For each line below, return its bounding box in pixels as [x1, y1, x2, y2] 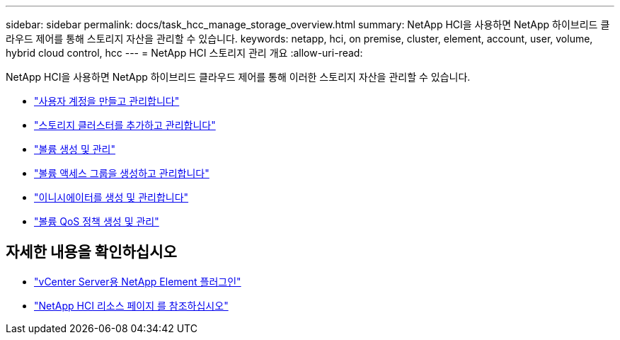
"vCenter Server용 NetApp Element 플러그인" [34, 275, 241, 288]
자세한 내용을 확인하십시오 [6, 243, 177, 261]
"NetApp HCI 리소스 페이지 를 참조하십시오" [34, 299, 229, 312]
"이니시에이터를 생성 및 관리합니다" [34, 191, 189, 203]
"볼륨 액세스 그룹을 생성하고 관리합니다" [34, 167, 209, 179]
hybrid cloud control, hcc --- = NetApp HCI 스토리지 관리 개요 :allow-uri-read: [6, 47, 363, 59]
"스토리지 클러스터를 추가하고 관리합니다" [34, 119, 216, 131]
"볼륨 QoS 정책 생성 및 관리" [34, 215, 159, 227]
